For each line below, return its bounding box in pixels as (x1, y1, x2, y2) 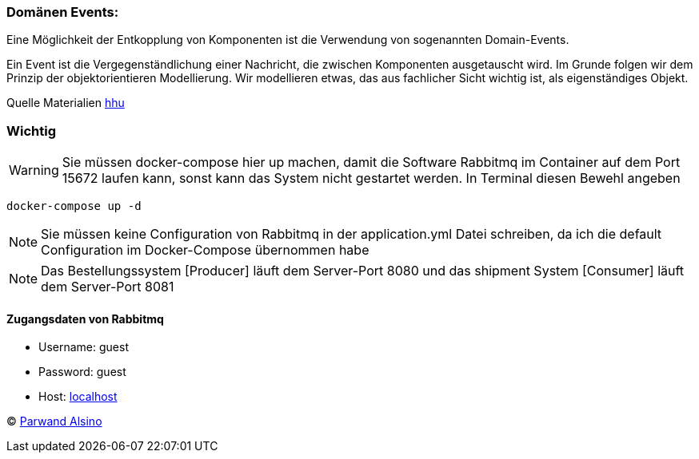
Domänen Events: (6, 4, 119, 20)
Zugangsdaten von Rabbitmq (6, 311, 164, 326)
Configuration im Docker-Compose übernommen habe (41, 242, 369, 259)
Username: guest (38, 340, 129, 354)
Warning (9, 162, 59, 179)
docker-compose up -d (6, 200, 142, 213)
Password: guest (38, 365, 126, 379)
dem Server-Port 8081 (41, 279, 174, 295)
